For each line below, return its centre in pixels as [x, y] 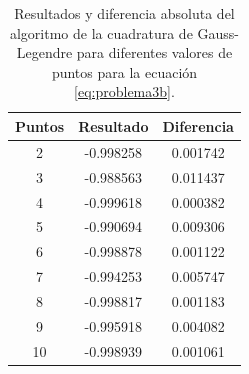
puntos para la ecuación [124, 71]
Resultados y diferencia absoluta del [124, 13]
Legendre [44, 52]
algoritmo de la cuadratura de [101, 32]
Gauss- [218, 32]
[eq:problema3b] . [124, 91]
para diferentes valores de [154, 52]
